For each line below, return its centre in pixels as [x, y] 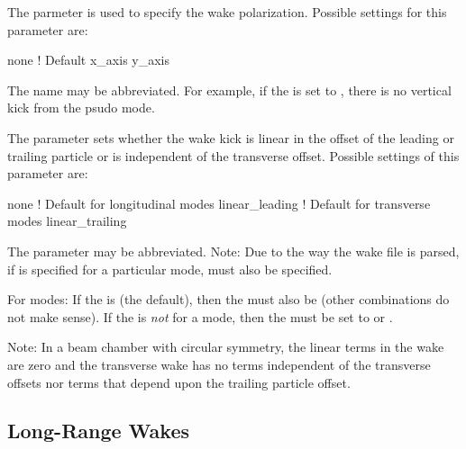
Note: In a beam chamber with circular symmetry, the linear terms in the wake [226, 347]
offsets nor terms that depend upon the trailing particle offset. [179, 382]
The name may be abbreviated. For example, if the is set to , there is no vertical [229, 90]
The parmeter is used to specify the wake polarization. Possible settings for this [227, 12]
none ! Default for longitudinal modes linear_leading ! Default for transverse [219, 203]
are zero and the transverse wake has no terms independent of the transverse [219, 364]
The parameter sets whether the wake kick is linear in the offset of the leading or [231, 137]
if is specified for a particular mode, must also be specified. [170, 269]
